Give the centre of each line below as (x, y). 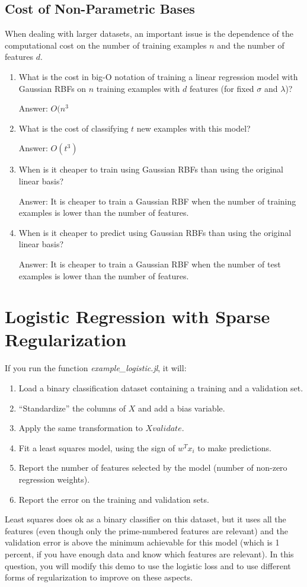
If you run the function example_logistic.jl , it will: (96, 368)
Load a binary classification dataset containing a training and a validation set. (161, 388)
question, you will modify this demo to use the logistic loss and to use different (148, 565)
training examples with (138, 88)
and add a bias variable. (181, 408)
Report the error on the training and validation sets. (114, 499)
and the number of (251, 45)
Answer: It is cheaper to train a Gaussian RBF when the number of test (150, 264)
